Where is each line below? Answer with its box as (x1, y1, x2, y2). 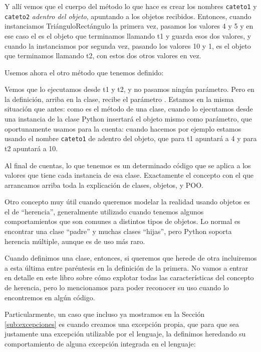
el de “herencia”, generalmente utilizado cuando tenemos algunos (5, 206, 204, 216)
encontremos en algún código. (5, 292, 95, 302)
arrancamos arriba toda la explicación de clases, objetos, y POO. (5, 179, 203, 190)
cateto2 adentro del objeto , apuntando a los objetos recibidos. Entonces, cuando (5, 11, 251, 21)
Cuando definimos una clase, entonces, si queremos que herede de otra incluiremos (5, 253, 257, 263)
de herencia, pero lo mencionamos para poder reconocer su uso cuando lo (5, 282, 229, 293)
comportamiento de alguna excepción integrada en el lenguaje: (5, 338, 196, 348)
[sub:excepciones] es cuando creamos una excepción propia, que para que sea (5, 318, 239, 329)
